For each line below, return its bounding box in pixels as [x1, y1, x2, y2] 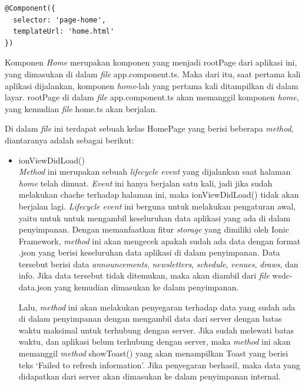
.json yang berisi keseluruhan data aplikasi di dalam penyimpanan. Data [18, 246, 280, 259]
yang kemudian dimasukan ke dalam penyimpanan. [54, 281, 239, 293]
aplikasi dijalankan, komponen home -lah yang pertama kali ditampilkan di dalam [5, 79, 299, 91]
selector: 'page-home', [13, 15, 106, 24]
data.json [18, 281, 52, 293]
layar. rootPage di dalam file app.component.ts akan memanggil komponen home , [5, 91, 299, 103]
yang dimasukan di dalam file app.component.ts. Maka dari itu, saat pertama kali [5, 67, 301, 80]
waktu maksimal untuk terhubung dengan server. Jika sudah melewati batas [18, 323, 294, 336]
